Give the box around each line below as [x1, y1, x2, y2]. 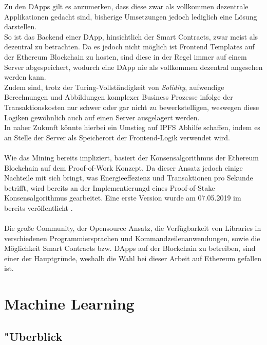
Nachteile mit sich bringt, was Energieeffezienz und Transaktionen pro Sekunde [4, 172, 253, 183]
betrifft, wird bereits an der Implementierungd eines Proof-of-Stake [4, 182, 215, 193]
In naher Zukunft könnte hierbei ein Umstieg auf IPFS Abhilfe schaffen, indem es [4, 122, 260, 133]
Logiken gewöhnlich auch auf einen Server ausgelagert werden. [4, 112, 200, 122]
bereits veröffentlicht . [4, 202, 73, 213]
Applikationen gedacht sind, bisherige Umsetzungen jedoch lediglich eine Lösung [4, 11, 257, 22]
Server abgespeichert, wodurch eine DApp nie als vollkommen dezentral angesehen [4, 61, 263, 72]
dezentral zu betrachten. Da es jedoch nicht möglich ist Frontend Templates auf [4, 41, 255, 52]
